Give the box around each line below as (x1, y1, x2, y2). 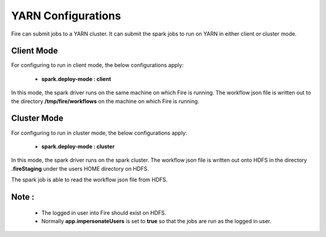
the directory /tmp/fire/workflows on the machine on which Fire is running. (11, 97, 199, 105)
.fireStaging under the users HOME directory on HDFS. (11, 165, 149, 172)
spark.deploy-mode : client (41, 75, 112, 83)
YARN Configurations (11, 9, 121, 22)
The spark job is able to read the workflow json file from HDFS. (11, 176, 168, 183)
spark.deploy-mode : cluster (41, 142, 115, 150)
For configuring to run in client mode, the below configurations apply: (11, 62, 184, 69)
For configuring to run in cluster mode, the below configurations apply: (11, 129, 187, 136)
